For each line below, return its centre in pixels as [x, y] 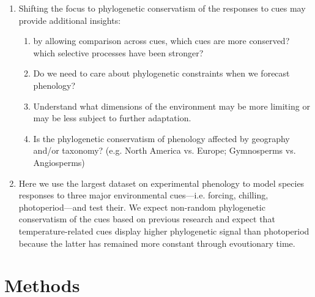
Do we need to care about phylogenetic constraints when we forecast [161, 73]
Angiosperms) [59, 162]
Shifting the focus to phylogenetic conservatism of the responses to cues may [162, 8]
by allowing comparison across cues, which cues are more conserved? [161, 41]
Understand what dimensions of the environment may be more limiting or [172, 106]
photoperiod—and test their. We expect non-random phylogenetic [142, 207]
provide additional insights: [70, 20]
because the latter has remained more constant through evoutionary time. [157, 243]
